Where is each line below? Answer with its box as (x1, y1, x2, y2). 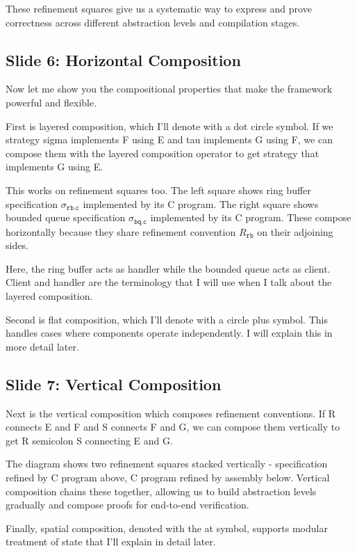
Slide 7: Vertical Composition (6, 373, 222, 394)
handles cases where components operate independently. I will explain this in (6, 326, 333, 340)
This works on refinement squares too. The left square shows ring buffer (6, 182, 311, 197)
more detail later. (6, 339, 79, 353)
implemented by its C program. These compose (150, 210, 351, 225)
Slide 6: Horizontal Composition (6, 49, 241, 70)
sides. (6, 238, 28, 253)
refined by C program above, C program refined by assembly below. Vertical (6, 470, 330, 484)
